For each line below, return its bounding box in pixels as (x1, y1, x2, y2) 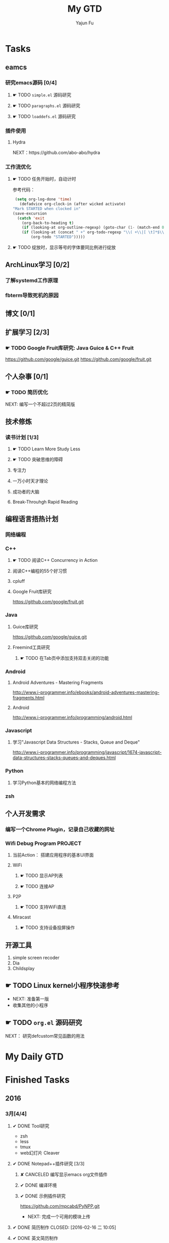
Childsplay (12, 965, 35, 971)
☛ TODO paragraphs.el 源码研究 (12, 102, 81, 109)
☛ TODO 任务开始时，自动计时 (12, 176, 77, 182)
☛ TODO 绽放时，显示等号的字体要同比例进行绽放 (12, 244, 116, 251)
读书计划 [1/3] (5, 434, 39, 441)
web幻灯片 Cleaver (20, 1150, 60, 1156)
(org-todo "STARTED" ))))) (31, 234, 85, 240)
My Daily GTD (5, 1051, 64, 1062)
